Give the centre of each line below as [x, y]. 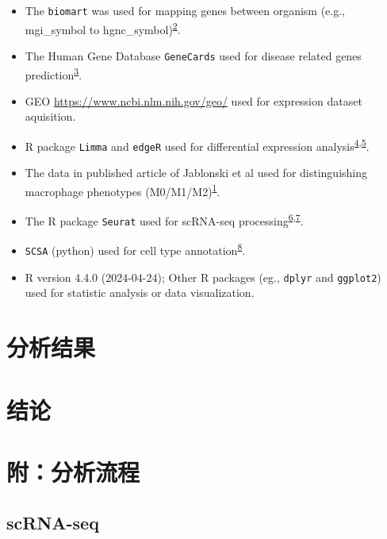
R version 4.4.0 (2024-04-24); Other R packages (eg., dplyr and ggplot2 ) [203, 277]
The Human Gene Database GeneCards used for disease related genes [193, 55]
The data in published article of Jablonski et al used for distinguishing [196, 173]
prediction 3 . [54, 73]
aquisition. [50, 116]
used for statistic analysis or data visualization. [140, 293]
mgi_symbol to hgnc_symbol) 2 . [103, 28]
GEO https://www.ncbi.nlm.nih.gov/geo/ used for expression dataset [193, 100]
